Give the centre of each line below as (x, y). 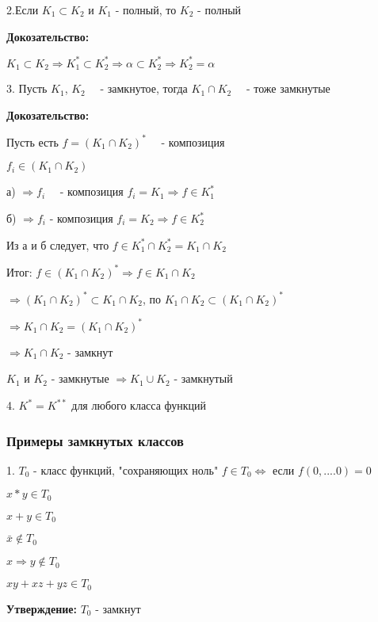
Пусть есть (32, 141)
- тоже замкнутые (288, 88)
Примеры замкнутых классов (95, 440)
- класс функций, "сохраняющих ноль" (126, 469)
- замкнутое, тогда (144, 88)
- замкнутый (203, 378)
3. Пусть (27, 88)
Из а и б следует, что (58, 244)
